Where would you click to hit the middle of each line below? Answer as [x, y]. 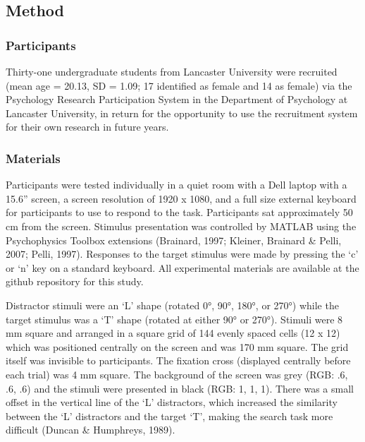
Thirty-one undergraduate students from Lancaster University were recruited [172, 71]
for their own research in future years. [87, 127]
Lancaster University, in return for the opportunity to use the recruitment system [182, 113]
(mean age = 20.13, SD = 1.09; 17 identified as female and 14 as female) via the [179, 85]
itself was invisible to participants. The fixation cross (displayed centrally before [178, 360]
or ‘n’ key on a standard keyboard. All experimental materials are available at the [182, 267]
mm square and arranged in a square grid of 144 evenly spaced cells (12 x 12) [173, 333]
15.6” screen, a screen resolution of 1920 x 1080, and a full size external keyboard [181, 198]
